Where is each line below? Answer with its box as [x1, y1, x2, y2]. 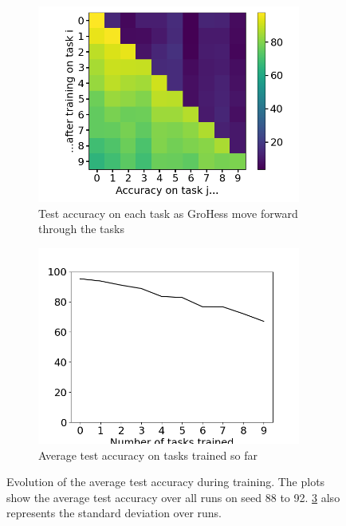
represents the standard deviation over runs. [6, 504, 222, 521]
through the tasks [38, 220, 124, 237]
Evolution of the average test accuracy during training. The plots [6, 473, 325, 490]
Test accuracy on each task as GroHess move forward [38, 204, 298, 221]
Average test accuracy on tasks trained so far [38, 446, 258, 463]
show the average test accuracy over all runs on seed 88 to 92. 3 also [6, 488, 340, 505]
